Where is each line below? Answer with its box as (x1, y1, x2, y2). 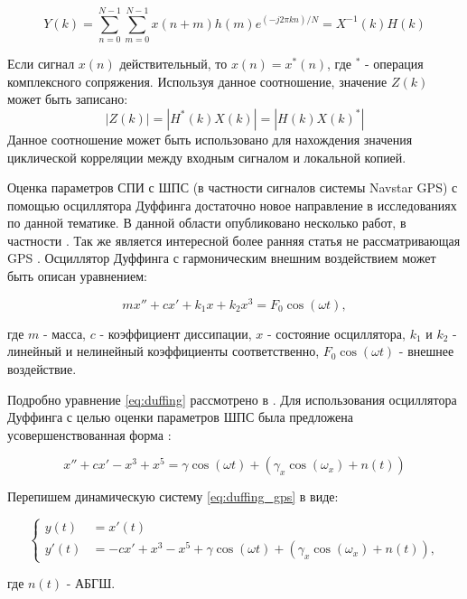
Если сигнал (7, 54, 75, 73)
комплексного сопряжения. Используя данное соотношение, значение (7, 71, 388, 90)
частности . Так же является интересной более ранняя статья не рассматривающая (7, 230, 461, 249)
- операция (364, 54, 424, 73)
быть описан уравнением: (7, 267, 147, 285)
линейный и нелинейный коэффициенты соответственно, (7, 342, 320, 360)
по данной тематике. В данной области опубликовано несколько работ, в (7, 213, 406, 232)
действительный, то (119, 54, 228, 73)
